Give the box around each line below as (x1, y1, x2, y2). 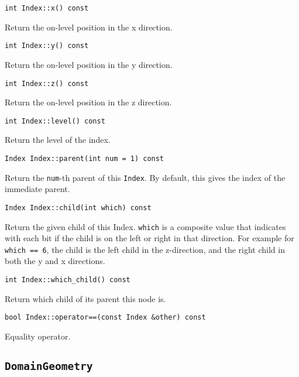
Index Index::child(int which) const (5, 203, 152, 212)
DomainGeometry (5, 359, 93, 372)
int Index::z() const (5, 79, 89, 88)
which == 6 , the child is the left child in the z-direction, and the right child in (5, 243, 285, 255)
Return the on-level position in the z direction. (5, 96, 172, 108)
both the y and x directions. (5, 255, 105, 267)
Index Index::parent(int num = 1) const (5, 155, 164, 163)
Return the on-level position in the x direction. (5, 20, 173, 33)
